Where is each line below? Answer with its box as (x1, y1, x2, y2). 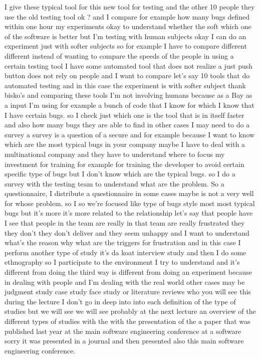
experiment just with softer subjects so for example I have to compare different (5, 41, 247, 51)
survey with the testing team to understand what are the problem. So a (5, 178, 224, 189)
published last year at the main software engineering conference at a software (5, 325, 241, 336)
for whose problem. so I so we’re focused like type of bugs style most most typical (5, 198, 255, 208)
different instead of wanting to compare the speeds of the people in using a (5, 50, 234, 61)
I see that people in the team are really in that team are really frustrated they (5, 218, 245, 228)
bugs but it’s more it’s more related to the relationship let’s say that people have (5, 208, 253, 218)
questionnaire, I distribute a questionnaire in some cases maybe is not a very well (5, 188, 254, 199)
